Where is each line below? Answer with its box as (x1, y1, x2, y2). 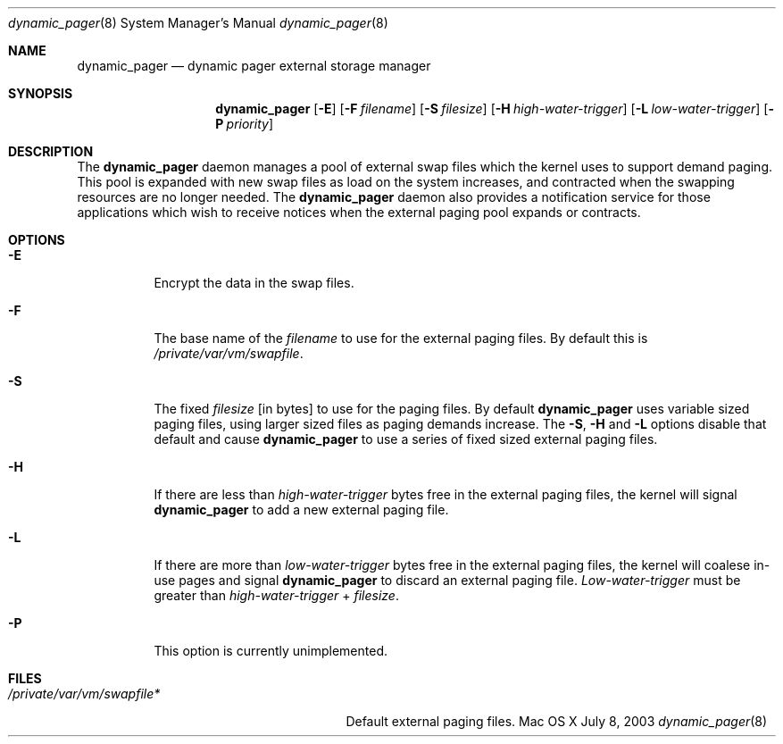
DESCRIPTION (8, 144, 94, 159)
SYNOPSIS (8, 86, 73, 101)
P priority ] (215, 116, 274, 131)
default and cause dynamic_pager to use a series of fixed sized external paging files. (154, 431, 658, 447)
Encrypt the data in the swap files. (154, 275, 354, 290)
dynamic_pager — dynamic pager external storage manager (77, 58, 431, 73)
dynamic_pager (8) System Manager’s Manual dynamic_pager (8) (8, 15, 388, 30)
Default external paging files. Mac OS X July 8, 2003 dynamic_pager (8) (346, 714, 768, 729)
